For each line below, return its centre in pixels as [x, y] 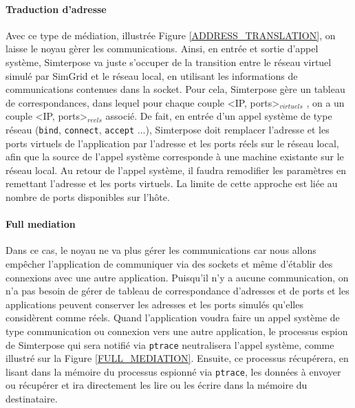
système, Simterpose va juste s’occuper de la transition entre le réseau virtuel [169, 62]
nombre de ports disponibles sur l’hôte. [88, 196]
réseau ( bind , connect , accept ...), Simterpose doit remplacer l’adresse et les [168, 129]
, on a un [325, 102]
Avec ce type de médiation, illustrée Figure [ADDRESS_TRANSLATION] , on [171, 35]
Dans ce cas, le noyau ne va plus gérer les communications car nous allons [161, 250]
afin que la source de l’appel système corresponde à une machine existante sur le [175, 157]
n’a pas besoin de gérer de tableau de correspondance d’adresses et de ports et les [177, 291]
